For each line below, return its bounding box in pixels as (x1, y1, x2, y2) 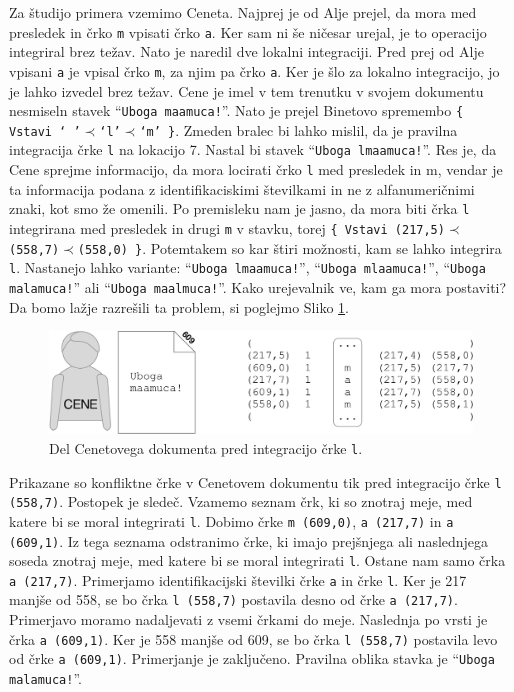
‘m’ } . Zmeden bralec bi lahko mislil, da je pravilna (139, 119, 458, 140)
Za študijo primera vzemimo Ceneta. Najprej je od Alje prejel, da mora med (9, 2, 477, 22)
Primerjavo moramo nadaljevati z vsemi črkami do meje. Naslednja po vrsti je (9, 609, 488, 630)
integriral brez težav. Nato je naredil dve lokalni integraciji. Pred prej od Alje (9, 41, 484, 62)
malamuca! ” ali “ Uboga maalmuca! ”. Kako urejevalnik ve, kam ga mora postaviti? (9, 276, 507, 297)
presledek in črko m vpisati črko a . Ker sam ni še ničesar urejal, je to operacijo (9, 21, 487, 42)
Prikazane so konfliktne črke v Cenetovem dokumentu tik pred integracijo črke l (9, 471, 502, 492)
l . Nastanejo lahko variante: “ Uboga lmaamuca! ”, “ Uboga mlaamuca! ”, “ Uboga (9, 257, 486, 278)
